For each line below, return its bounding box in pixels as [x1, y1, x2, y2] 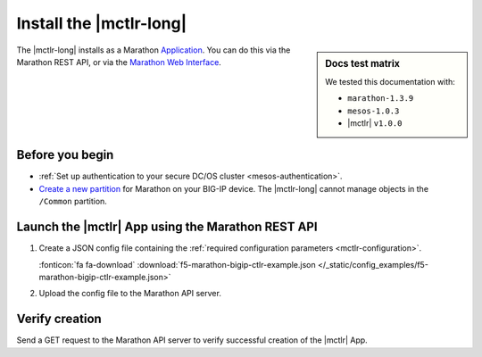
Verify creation [16, 311, 102, 327]
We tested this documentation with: [325, 76, 455, 87]
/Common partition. [38, 196, 107, 207]
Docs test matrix [325, 57, 401, 70]
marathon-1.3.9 [347, 94, 414, 104]
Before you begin [16, 147, 114, 162]
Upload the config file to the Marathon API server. [38, 288, 222, 299]
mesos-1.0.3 [347, 105, 400, 116]
